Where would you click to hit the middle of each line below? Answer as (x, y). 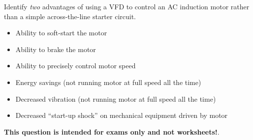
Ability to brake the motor (56, 49)
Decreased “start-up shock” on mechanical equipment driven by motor (122, 115)
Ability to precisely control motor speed (76, 66)
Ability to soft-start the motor (61, 33)
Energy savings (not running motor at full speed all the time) (108, 82)
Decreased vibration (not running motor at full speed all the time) (116, 98)
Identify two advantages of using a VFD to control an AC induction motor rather (127, 6)
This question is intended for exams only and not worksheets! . (112, 131)
